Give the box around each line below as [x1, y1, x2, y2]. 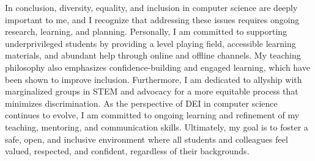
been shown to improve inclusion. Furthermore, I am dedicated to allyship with [5, 73, 302, 85]
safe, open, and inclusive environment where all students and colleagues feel [5, 132, 288, 145]
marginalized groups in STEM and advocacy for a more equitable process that [5, 85, 298, 98]
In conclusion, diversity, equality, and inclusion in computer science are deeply [5, 1, 298, 13]
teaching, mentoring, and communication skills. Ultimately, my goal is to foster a [5, 120, 308, 133]
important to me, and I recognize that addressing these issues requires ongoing [5, 13, 300, 26]
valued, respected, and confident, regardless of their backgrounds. [5, 145, 250, 157]
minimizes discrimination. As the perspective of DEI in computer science [5, 96, 278, 109]
